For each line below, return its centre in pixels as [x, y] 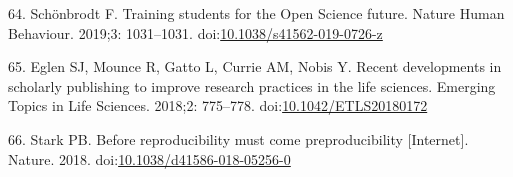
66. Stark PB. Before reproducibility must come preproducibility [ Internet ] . [238, 138]
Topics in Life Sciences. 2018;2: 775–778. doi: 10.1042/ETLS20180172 [218, 105]
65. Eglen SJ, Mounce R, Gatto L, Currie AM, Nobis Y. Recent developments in [255, 66]
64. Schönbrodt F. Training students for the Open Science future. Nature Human [256, 13]
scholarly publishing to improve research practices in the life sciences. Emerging [252, 85]
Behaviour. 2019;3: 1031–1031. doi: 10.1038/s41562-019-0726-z [195, 32]
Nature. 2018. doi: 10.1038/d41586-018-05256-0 [149, 158]
